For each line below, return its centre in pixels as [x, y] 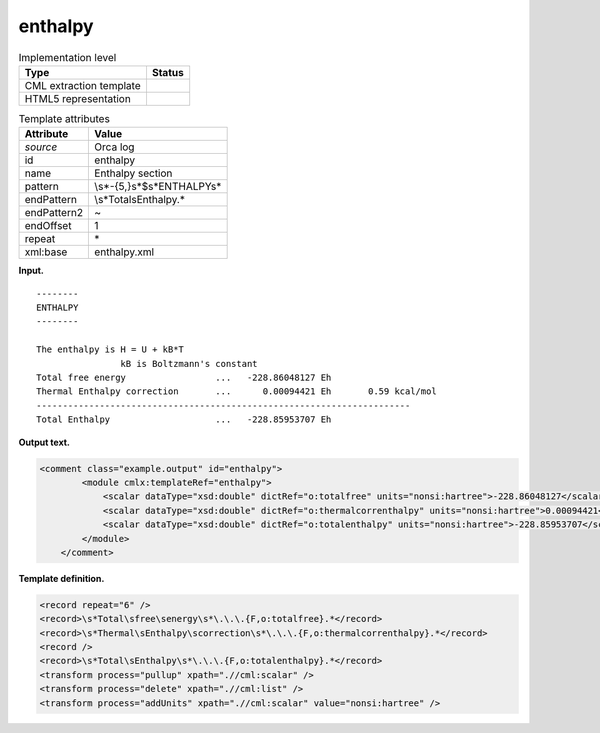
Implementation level [67, 57]
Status [167, 72]
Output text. [44, 442]
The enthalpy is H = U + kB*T [110, 349]
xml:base [46, 252]
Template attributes [64, 119]
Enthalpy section [133, 173]
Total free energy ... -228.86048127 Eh [184, 378]
